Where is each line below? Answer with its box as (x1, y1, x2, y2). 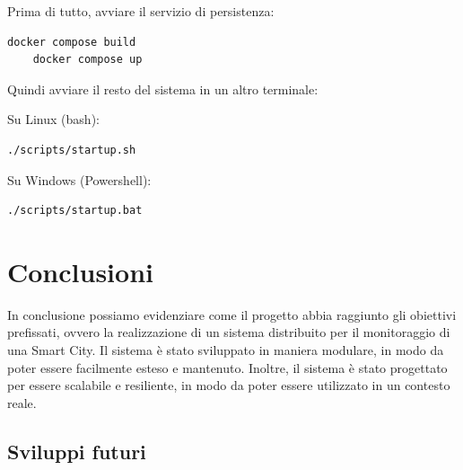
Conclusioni (7, 253, 153, 289)
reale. (7, 393, 37, 412)
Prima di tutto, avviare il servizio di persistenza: (7, 2, 275, 20)
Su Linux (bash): (7, 110, 100, 129)
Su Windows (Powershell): (7, 170, 152, 189)
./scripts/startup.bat (7, 204, 143, 217)
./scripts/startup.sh (7, 143, 136, 156)
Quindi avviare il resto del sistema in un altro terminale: (7, 79, 319, 98)
